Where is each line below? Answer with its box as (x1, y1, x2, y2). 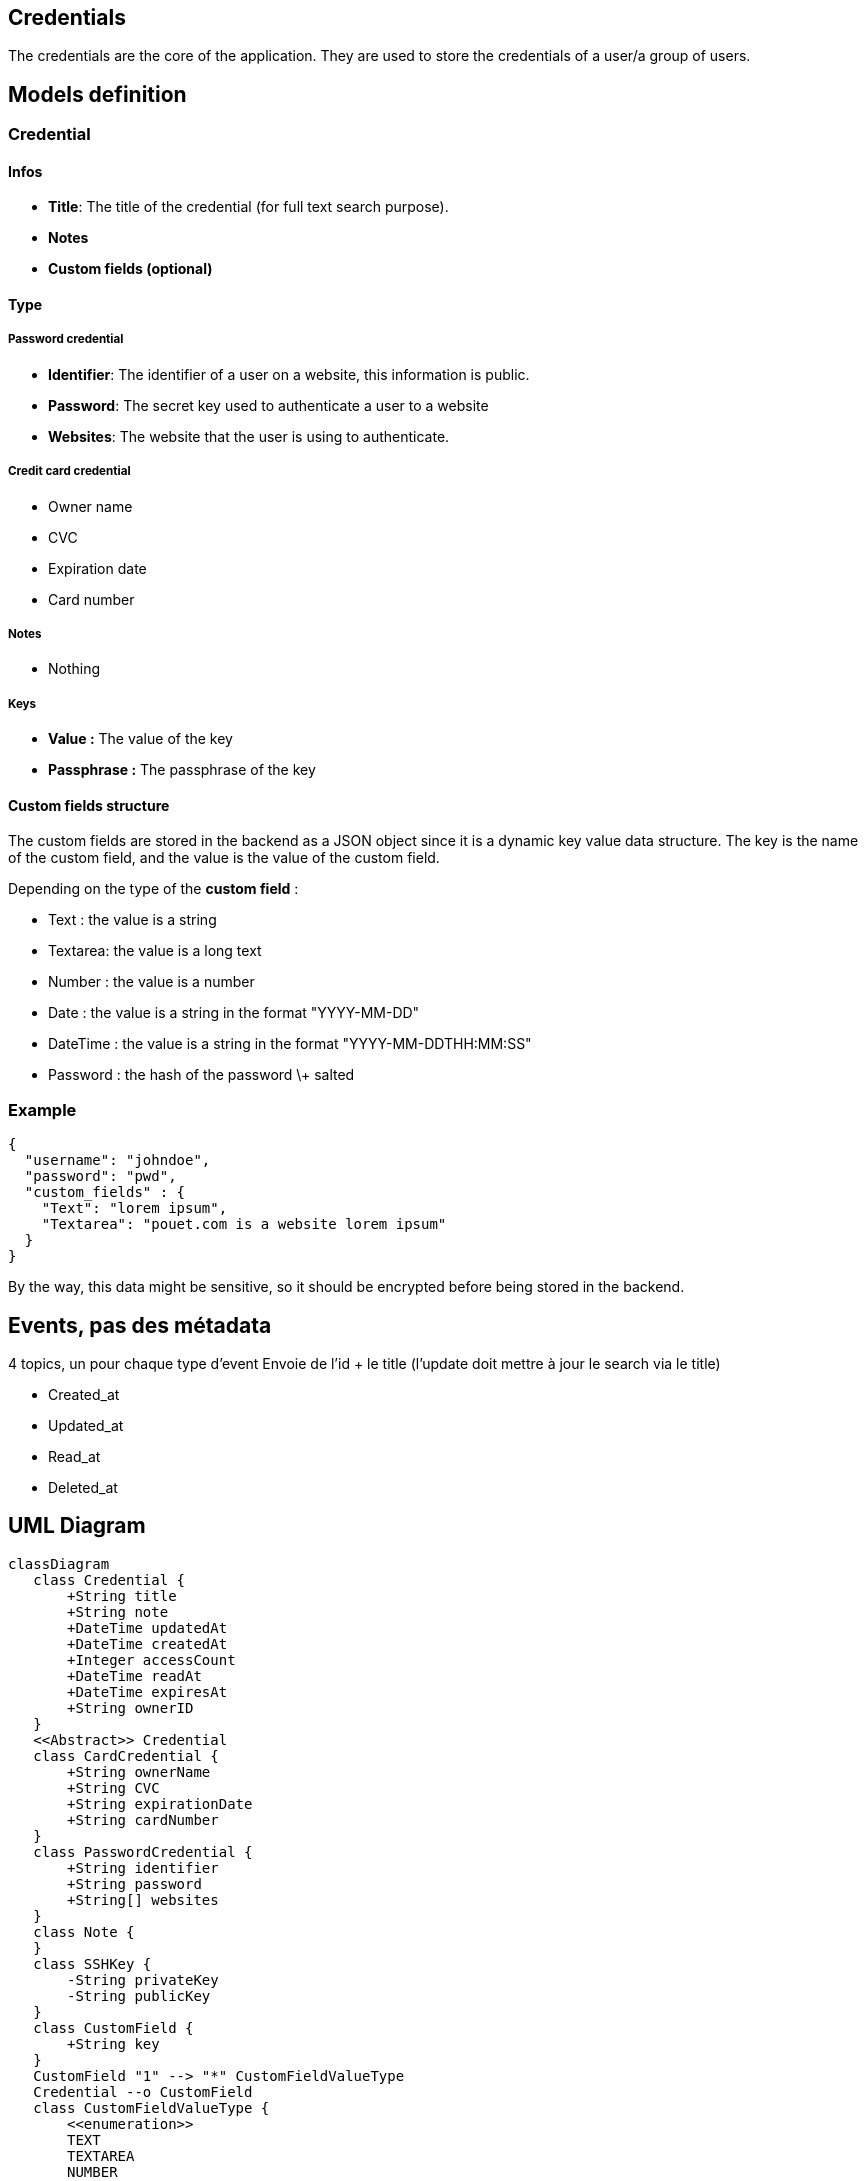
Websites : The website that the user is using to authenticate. (48, 427, 450, 445)
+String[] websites (67, 1891, 219, 1908)
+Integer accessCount (67, 1651, 236, 1668)
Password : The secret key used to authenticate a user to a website (48, 396, 489, 414)
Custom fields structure (8, 796, 170, 814)
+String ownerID (67, 1699, 194, 1716)
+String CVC (67, 1779, 160, 1796)
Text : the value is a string (48, 911, 217, 929)
